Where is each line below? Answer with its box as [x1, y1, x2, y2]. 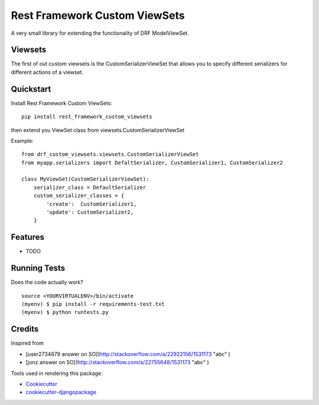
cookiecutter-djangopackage [25, 388, 97, 396]
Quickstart [11, 84, 51, 94]
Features [11, 232, 44, 242]
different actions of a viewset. [11, 68, 84, 76]
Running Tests [11, 263, 65, 273]
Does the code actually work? [11, 279, 84, 286]
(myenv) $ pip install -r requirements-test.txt [21, 301, 165, 308]
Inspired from [11, 339, 44, 347]
